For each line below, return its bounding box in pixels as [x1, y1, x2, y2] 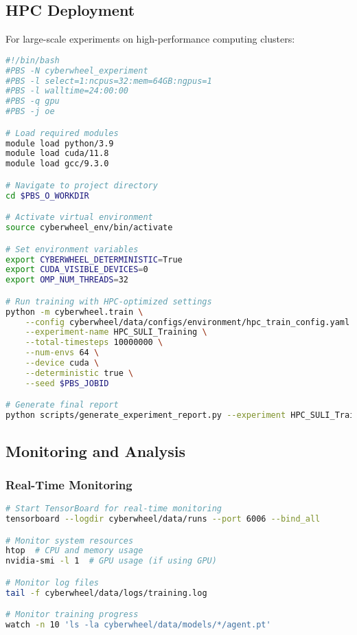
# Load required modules [5, 128, 119, 138]
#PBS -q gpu [5, 96, 60, 107]
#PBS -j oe [5, 107, 55, 117]
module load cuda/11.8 [5, 148, 109, 159]
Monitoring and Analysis [5, 440, 186, 461]
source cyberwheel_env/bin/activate [5, 223, 173, 233]
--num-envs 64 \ [25, 348, 100, 358]
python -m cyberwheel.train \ [5, 307, 143, 317]
